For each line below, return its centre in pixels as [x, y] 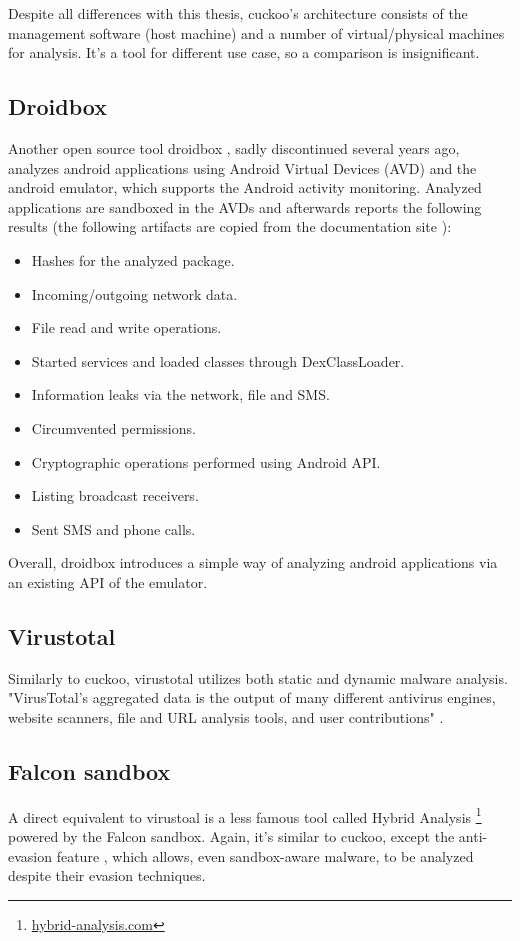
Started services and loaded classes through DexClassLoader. [218, 360]
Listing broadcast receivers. [115, 495]
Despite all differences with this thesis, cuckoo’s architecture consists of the [238, 13]
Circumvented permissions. [113, 427]
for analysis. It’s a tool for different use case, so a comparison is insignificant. [244, 52]
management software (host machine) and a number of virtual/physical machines [256, 32]
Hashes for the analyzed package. [133, 259]
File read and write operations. [126, 327]
